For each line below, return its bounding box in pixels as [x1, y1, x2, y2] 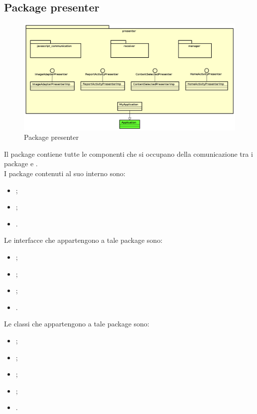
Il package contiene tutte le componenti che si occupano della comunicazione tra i [4, 148, 253, 159]
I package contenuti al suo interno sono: [4, 168, 126, 179]
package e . [4, 158, 38, 169]
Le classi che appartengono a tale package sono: [4, 318, 149, 329]
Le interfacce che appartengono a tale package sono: [4, 235, 163, 245]
